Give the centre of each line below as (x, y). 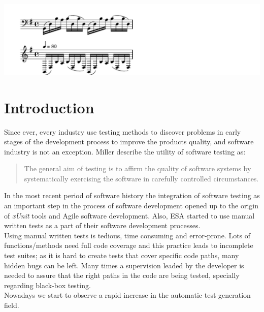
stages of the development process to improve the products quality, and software (129, 142)
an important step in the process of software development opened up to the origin (131, 206)
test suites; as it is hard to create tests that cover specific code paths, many (122, 255)
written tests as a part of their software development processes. (102, 225)
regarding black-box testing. (47, 285)
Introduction (49, 107)
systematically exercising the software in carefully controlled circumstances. (141, 178)
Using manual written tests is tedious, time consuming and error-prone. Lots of (127, 235)
